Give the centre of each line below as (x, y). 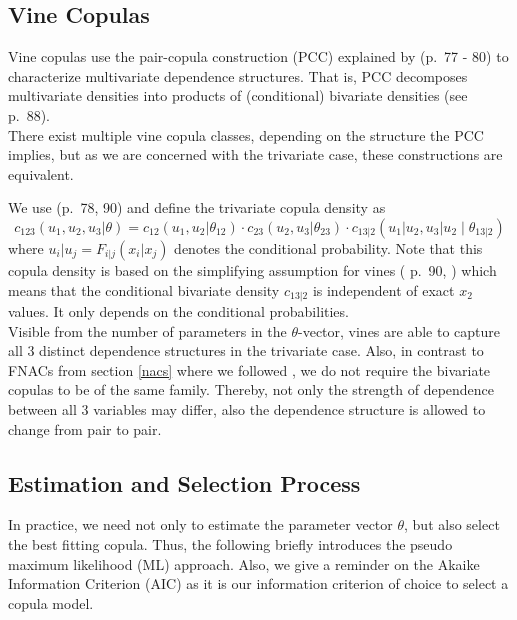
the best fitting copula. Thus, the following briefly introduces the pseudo (230, 543)
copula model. (51, 602)
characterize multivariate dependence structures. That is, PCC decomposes (238, 75)
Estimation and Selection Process (184, 482)
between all (42, 408)
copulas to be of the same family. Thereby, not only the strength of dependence (251, 389)
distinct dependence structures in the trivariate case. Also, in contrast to (261, 350)
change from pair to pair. (85, 428)
